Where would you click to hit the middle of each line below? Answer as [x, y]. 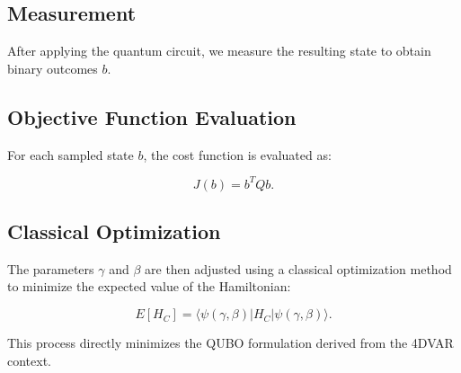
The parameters [51, 268]
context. [29, 360]
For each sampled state [71, 154]
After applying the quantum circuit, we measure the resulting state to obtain [219, 51]
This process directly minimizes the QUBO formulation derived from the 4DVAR [230, 343]
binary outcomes [53, 68]
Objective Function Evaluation [152, 116]
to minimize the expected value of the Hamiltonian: [149, 286]
